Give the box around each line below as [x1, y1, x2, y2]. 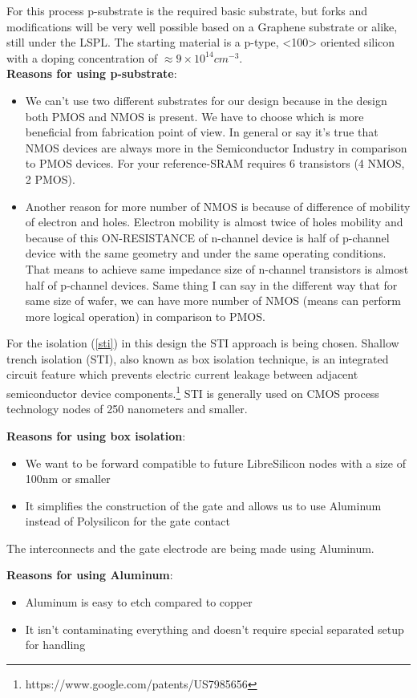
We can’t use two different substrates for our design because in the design [25, 91, 387, 108]
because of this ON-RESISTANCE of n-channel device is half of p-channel [25, 229, 390, 246]
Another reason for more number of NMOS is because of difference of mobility [25, 197, 411, 214]
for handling [25, 636, 86, 653]
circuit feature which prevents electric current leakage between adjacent [6, 366, 358, 383]
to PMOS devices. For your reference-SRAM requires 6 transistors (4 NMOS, [25, 155, 405, 172]
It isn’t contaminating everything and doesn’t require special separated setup [25, 620, 404, 637]
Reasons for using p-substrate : [6, 65, 177, 82]
